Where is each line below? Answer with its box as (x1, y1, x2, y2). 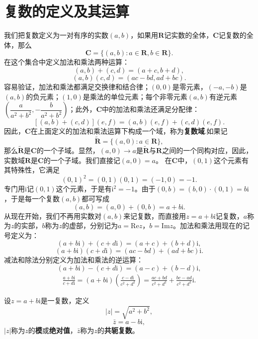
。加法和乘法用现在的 (173, 220, 243, 231)
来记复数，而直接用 (123, 210, 186, 221)
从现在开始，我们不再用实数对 (4, 210, 101, 221)
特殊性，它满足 (10, 165, 60, 175)
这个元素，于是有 (56, 183, 112, 194)
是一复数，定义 (40, 295, 89, 305)
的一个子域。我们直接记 (43, 155, 120, 165)
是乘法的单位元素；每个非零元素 (83, 91, 187, 101)
